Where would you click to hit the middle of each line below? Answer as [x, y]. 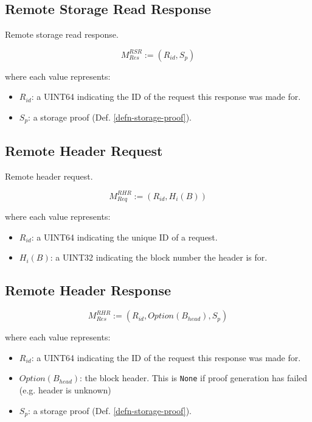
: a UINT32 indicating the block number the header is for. [159, 257]
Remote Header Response [88, 290]
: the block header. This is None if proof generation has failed [194, 378]
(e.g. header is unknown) [65, 390]
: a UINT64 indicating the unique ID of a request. [124, 237]
